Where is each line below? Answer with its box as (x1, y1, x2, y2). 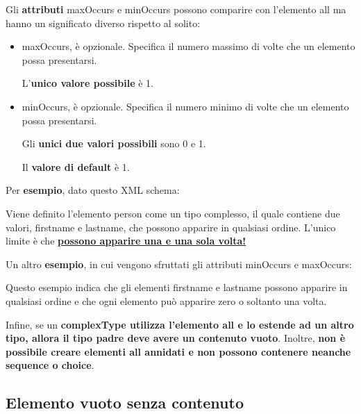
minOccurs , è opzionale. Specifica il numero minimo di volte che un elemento (22, 99, 349, 113)
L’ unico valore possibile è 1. (22, 76, 154, 90)
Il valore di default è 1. (22, 159, 130, 174)
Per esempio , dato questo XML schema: (6, 183, 180, 197)
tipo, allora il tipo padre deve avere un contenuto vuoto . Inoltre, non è (6, 331, 346, 345)
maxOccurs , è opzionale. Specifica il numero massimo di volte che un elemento (22, 39, 355, 53)
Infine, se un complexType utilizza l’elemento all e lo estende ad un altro (6, 317, 354, 331)
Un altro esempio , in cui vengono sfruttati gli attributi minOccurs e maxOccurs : (6, 256, 352, 271)
